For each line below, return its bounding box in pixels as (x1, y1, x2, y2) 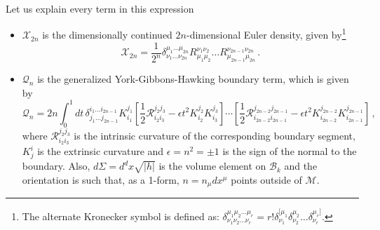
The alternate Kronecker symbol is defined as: (22, 209, 219, 224)
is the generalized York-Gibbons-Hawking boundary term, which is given (37, 72, 349, 86)
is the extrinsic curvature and (37, 144, 164, 158)
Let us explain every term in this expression (6, 1, 194, 15)
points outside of (231, 172, 302, 187)
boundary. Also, (22, 158, 90, 173)
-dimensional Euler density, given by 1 (186, 25, 346, 42)
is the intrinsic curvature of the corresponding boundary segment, (74, 128, 355, 142)
